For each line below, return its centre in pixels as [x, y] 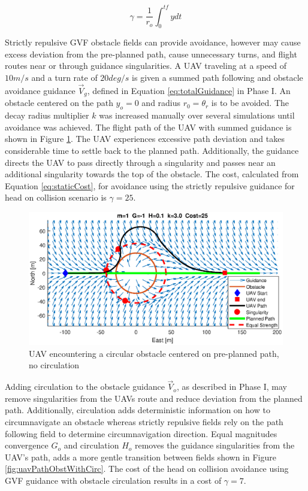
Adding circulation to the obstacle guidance [85, 387]
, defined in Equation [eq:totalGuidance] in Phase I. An [189, 90]
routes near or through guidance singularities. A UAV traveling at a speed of [146, 66]
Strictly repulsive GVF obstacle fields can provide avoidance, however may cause [153, 42]
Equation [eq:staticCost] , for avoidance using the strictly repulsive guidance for [150, 185]
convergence [27, 445]
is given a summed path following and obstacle [218, 78]
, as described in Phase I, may [232, 387]
